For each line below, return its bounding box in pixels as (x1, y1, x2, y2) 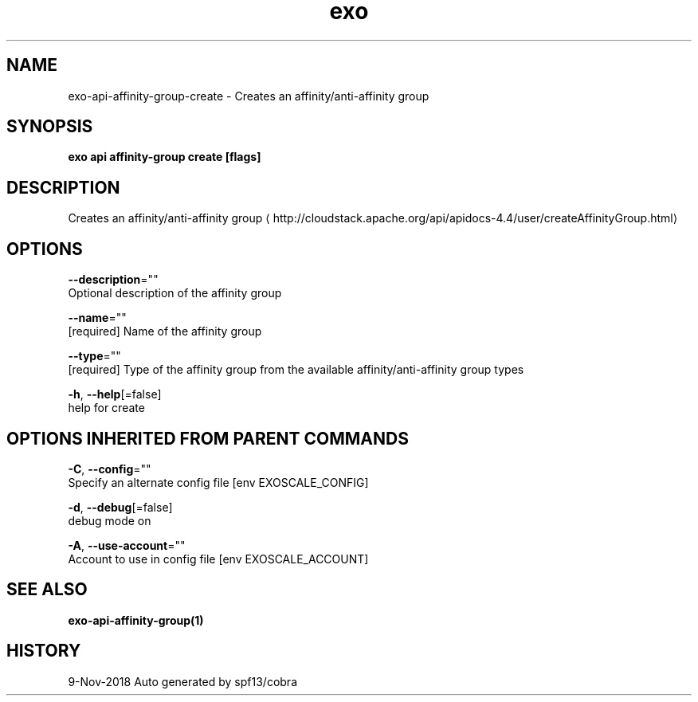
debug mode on (68, 513, 151, 527)
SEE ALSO (6, 579, 88, 600)
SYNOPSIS (6, 116, 93, 137)
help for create (68, 401, 145, 415)
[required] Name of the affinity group (68, 324, 262, 339)
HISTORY (6, 641, 81, 661)
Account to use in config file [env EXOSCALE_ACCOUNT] (68, 551, 369, 566)
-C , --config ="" (68, 461, 151, 476)
